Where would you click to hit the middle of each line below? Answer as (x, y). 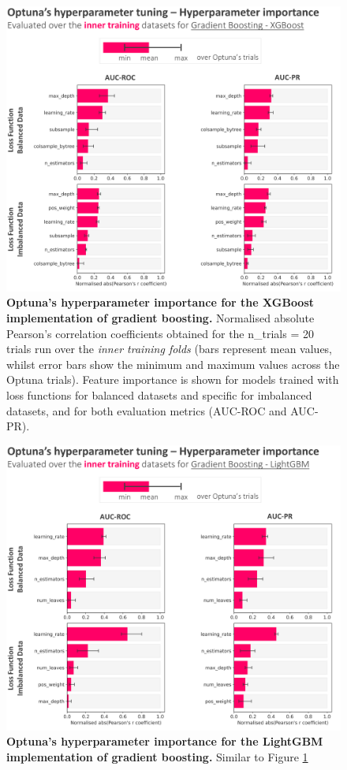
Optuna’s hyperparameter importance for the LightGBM (165, 741)
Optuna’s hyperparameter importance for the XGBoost (160, 302)
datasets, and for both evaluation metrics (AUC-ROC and (147, 410)
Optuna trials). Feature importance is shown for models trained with (173, 379)
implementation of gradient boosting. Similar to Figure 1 (157, 756)
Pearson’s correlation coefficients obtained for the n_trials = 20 (160, 333)
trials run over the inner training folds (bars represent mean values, (170, 349)
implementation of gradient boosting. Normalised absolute (160, 318)
